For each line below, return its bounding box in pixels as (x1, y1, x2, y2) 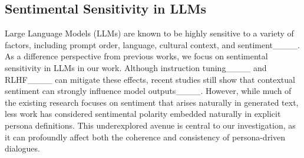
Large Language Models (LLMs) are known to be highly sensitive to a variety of (5, 27, 294, 39)
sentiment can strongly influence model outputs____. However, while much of (5, 85, 292, 97)
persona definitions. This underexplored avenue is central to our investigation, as (5, 119, 296, 131)
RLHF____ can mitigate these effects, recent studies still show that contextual (5, 73, 295, 85)
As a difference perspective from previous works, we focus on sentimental (5, 50, 268, 62)
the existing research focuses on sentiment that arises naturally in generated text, (5, 96, 299, 108)
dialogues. (5, 142, 40, 154)
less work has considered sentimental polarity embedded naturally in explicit (5, 107, 281, 120)
